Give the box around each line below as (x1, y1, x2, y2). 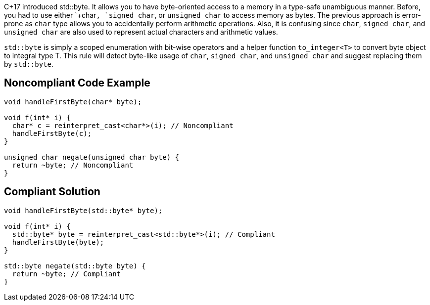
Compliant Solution (4, 185, 100, 198)
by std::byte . (4, 60, 54, 68)
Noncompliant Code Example (4, 77, 150, 89)
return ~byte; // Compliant (12, 269, 121, 278)
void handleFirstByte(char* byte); (4, 97, 142, 106)
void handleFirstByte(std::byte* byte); (4, 206, 163, 215)
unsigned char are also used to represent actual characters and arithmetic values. (4, 28, 278, 36)
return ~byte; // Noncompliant (12, 161, 134, 169)
